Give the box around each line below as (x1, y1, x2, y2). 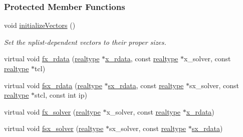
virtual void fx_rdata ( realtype (4, 53, 100, 64)
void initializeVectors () (4, 20, 76, 30)
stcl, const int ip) (35, 90, 87, 100)
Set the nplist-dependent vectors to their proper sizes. (4, 36, 166, 47)
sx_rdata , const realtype (108, 80, 184, 90)
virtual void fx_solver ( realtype (4, 106, 101, 117)
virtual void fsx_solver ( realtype (4, 123, 104, 134)
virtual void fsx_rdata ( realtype (4, 80, 102, 90)
